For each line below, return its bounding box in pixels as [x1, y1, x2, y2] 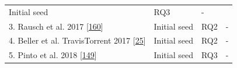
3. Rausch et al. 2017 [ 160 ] [9, 20, 103, 32]
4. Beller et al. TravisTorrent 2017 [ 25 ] [9, 34, 146, 46]
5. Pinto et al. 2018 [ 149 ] [9, 49, 97, 61]
